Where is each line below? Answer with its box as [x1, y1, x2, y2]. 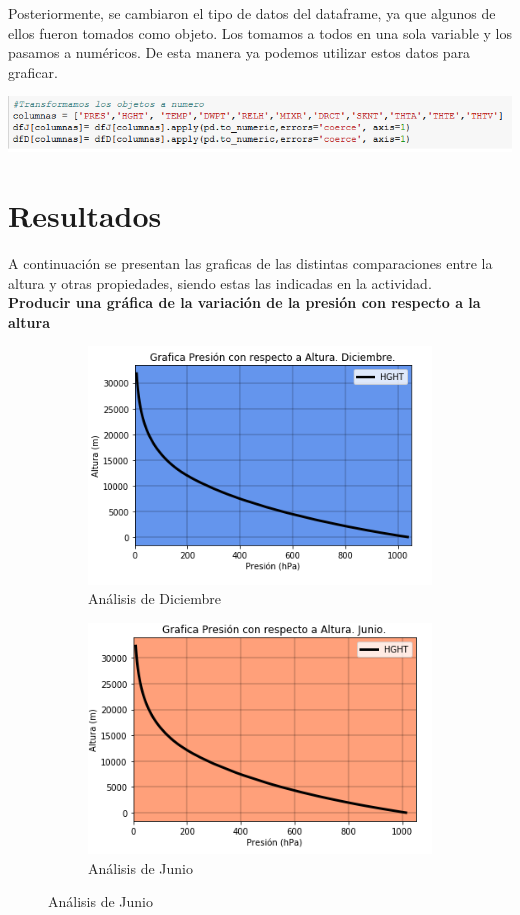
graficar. [8, 61, 58, 82]
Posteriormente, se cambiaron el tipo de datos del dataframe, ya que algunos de [8, 3, 496, 23]
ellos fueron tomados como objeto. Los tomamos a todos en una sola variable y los [8, 22, 512, 43]
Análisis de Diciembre [88, 588, 221, 609]
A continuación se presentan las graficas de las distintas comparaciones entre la [8, 253, 493, 274]
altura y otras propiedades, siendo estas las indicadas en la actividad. [8, 272, 432, 293]
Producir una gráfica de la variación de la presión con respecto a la [8, 292, 481, 313]
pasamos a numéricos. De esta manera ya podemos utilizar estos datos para [8, 42, 471, 63]
